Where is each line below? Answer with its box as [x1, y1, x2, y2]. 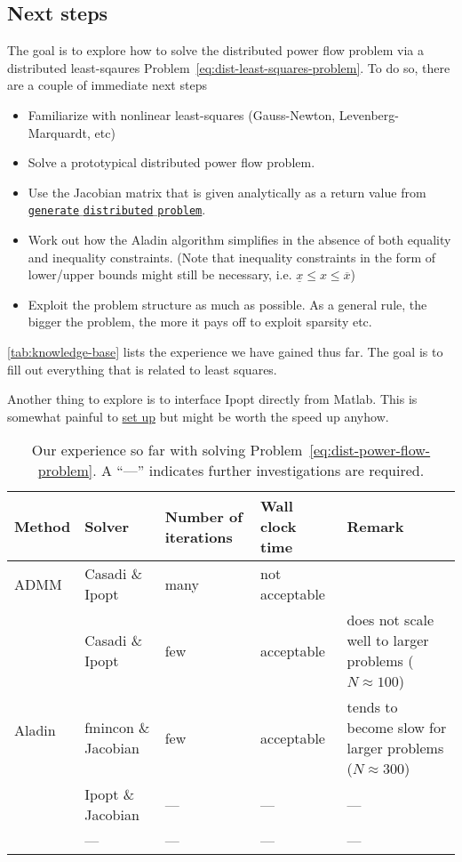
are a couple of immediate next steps [7, 76, 207, 94]
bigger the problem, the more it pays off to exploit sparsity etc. [28, 312, 372, 331]
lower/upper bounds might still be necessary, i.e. [28, 265, 292, 284]
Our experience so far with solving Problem [31, 439, 303, 461]
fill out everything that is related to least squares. [7, 359, 277, 378]
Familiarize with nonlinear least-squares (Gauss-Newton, [28, 105, 336, 124]
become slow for [346, 717, 447, 738]
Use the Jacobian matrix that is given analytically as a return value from [28, 182, 426, 201]
